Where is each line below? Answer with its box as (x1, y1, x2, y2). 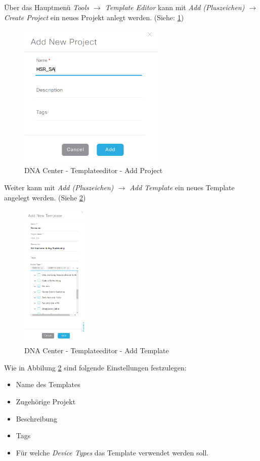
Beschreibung (16, 413, 57, 424)
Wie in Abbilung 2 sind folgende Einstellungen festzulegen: (4, 362, 187, 372)
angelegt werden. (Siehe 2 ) (4, 192, 86, 202)
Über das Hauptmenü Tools (4, 2, 90, 12)
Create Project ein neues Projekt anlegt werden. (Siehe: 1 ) (4, 12, 184, 22)
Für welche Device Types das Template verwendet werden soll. (16, 447, 209, 457)
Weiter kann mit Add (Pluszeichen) (4, 182, 114, 192)
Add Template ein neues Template (129, 182, 235, 192)
